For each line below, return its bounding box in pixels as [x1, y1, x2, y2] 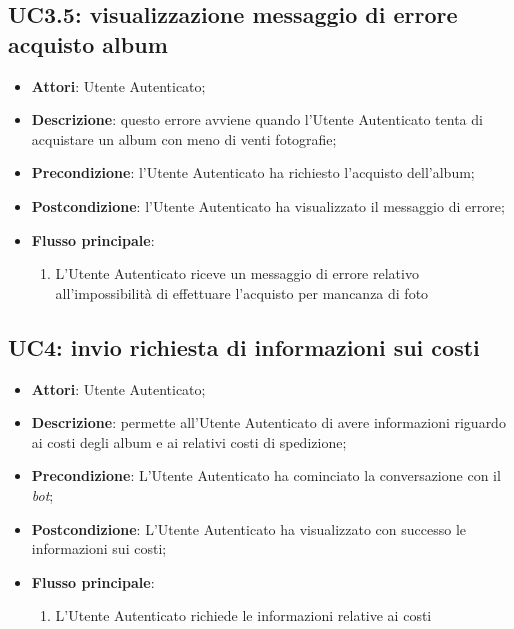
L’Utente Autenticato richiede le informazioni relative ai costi [55, 605, 432, 626]
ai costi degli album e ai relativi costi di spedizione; [31, 431, 347, 452]
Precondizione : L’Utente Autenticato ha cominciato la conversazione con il [31, 465, 501, 486]
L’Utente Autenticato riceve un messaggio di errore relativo [55, 263, 419, 284]
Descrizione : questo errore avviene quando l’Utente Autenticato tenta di [31, 109, 483, 130]
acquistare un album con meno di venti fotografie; [31, 128, 337, 149]
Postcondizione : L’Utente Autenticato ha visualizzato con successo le [31, 518, 467, 539]
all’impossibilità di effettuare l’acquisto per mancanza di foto [55, 282, 429, 303]
